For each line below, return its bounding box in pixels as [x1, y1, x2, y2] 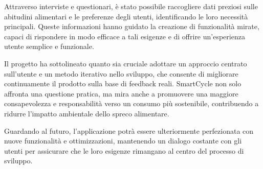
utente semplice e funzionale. [4, 41, 94, 52]
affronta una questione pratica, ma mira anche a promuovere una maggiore [4, 88, 238, 99]
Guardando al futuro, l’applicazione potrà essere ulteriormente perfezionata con [4, 125, 254, 136]
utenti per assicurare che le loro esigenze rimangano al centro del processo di [4, 145, 244, 156]
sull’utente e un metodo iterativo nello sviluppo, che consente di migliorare [4, 68, 238, 79]
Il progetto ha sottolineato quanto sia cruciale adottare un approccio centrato [4, 58, 247, 68]
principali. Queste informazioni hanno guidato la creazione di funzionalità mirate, [4, 21, 259, 32]
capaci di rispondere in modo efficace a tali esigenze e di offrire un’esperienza [4, 31, 245, 41]
